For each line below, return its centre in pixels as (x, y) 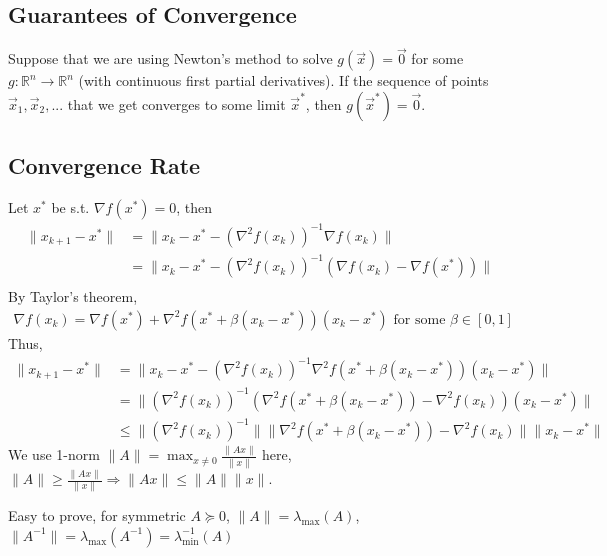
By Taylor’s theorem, (73, 296)
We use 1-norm (54, 454)
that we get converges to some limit (176, 104)
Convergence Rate (104, 165)
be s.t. (70, 207)
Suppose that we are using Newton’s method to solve (170, 58)
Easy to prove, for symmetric (97, 515)
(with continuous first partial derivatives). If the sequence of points (283, 80)
